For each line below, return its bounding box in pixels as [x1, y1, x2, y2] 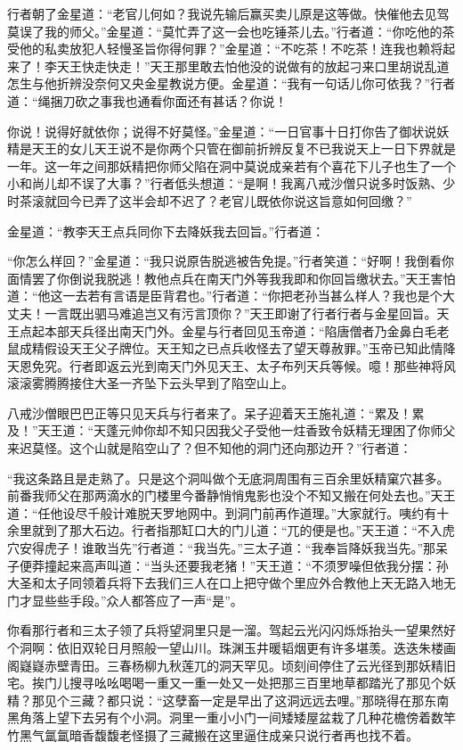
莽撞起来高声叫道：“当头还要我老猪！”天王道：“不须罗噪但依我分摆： [31, 556, 436, 574]
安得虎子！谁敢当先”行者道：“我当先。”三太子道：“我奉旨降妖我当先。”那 [19, 539, 436, 557]
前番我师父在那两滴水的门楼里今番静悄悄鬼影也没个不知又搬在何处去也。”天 [7, 486, 443, 505]
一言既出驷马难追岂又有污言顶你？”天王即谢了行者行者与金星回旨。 [44, 303, 437, 322]
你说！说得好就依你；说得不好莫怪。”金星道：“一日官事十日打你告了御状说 [7, 121, 437, 140]
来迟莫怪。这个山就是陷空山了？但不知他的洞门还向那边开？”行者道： [7, 439, 412, 457]
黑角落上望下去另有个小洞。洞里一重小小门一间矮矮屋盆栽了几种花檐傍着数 [7, 708, 443, 727]
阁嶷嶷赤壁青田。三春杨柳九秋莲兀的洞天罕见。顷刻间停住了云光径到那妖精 [7, 655, 443, 674]
